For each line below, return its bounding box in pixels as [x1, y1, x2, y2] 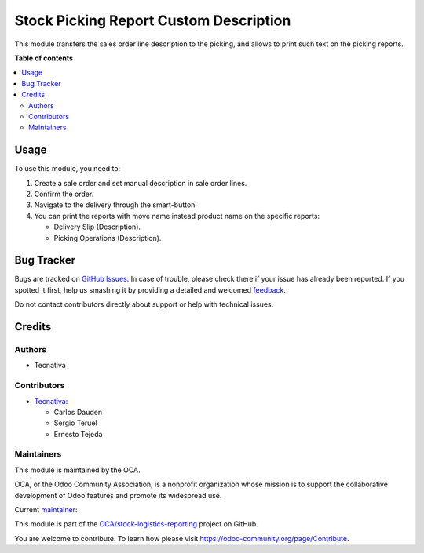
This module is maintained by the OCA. [14, 465, 141, 475]
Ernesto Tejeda [53, 429, 103, 438]
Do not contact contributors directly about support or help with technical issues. [14, 300, 274, 309]
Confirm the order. [34, 189, 94, 198]
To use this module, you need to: [14, 164, 121, 173]
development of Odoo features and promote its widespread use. [14, 490, 222, 500]
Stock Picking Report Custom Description [14, 12, 291, 29]
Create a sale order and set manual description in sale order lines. [34, 178, 247, 187]
